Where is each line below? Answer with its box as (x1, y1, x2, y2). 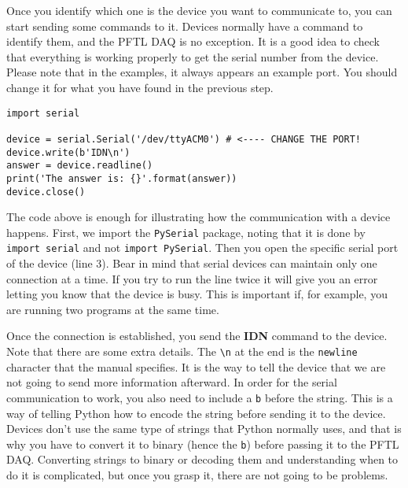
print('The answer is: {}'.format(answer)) (6, 172, 237, 184)
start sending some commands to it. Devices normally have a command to (6, 17, 363, 34)
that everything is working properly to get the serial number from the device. (6, 48, 379, 65)
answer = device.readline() (6, 160, 153, 172)
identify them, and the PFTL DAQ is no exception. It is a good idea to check (6, 33, 380, 50)
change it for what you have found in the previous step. (6, 79, 274, 95)
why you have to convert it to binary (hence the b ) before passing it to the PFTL (6, 435, 399, 452)
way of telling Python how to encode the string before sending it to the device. (6, 405, 386, 421)
